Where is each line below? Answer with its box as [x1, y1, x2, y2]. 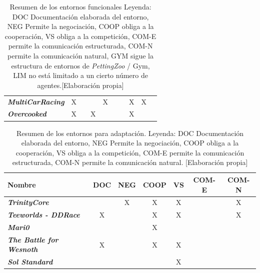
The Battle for [7, 234, 58, 244]
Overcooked [7, 108, 46, 119]
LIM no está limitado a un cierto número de [13, 70, 148, 80]
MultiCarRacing [7, 96, 64, 106]
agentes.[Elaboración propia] [37, 79, 124, 90]
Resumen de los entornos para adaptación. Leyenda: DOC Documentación [16, 127, 244, 138]
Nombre [7, 179, 36, 189]
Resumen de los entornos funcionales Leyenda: [9, 1, 151, 11]
